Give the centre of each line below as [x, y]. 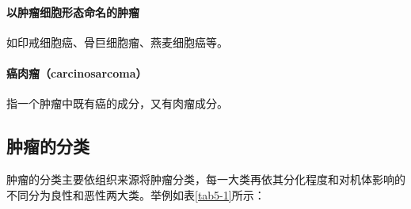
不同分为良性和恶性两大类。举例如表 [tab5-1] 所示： [136, 194]
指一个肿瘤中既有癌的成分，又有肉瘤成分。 [117, 103]
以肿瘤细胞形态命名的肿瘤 [73, 11]
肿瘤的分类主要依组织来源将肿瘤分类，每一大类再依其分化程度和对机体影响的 [206, 179]
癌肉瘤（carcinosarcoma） [77, 72]
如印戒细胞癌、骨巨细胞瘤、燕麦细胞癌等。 [117, 42]
